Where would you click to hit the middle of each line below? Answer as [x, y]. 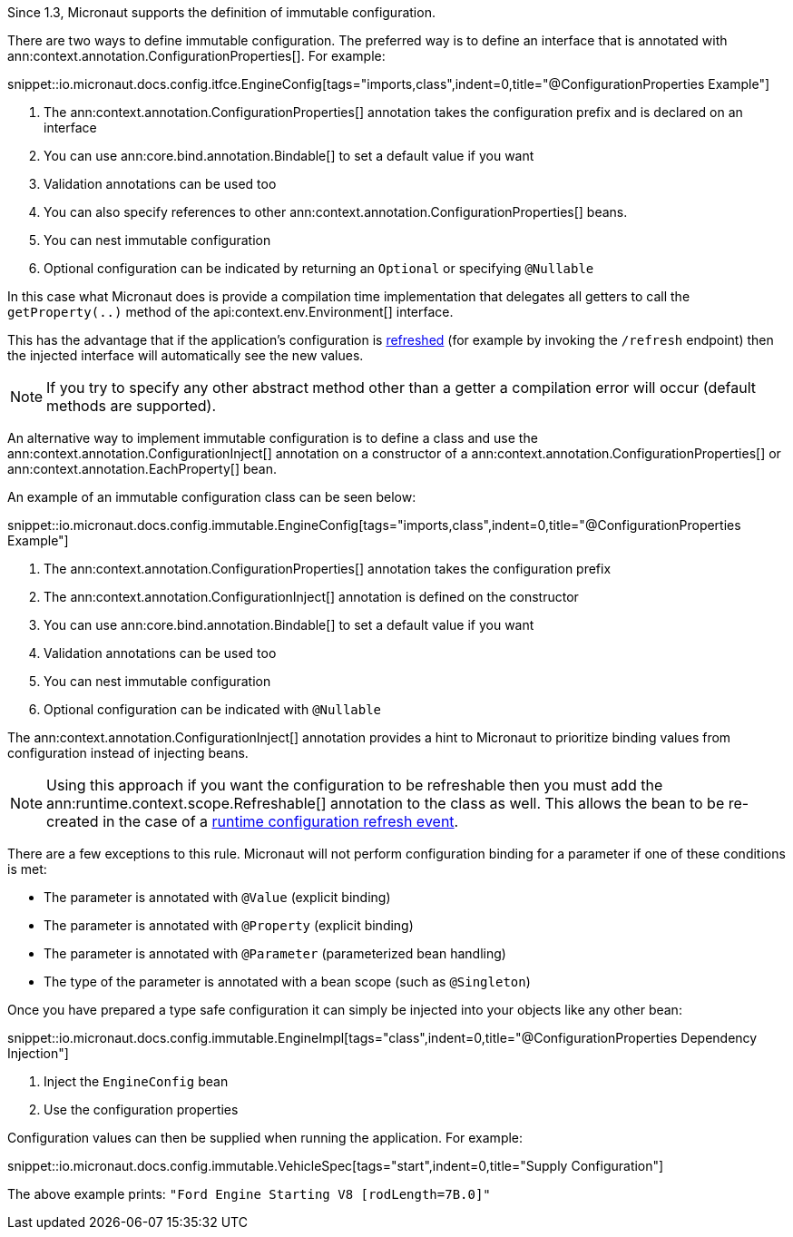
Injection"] [38, 1053]
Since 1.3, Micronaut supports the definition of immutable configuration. [221, 12]
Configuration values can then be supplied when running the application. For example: [265, 1138]
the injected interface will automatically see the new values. [186, 355]
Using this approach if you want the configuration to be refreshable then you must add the [355, 785]
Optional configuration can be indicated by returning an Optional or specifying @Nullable [319, 268]
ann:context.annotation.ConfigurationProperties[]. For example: [196, 56]
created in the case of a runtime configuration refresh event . [253, 821]
